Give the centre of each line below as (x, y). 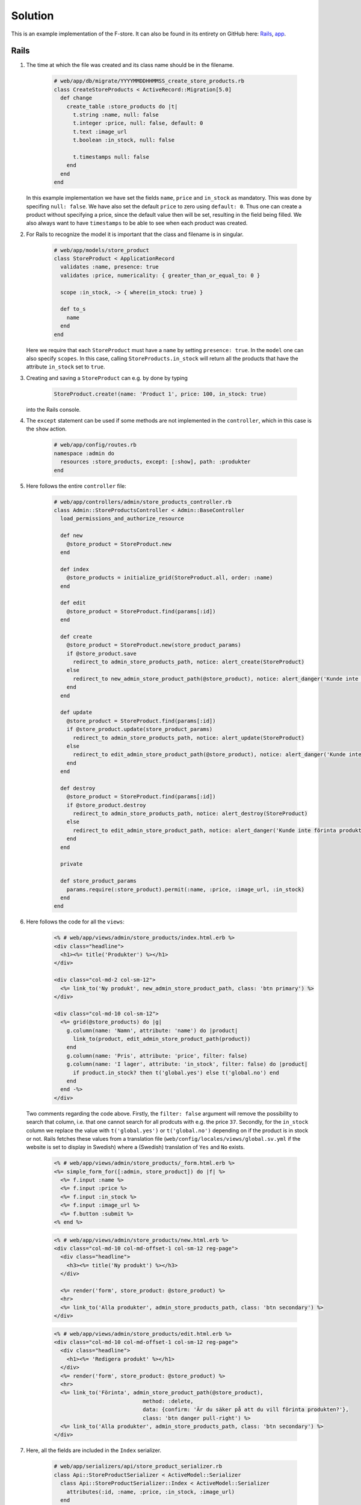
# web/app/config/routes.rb (95, 445)
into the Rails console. (54, 409)
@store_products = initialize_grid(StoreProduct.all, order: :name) (170, 578)
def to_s (73, 309)
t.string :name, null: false (116, 115)
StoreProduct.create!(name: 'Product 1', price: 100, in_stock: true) (160, 394)
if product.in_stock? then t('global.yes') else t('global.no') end (176, 1072)
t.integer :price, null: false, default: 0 (138, 123)
